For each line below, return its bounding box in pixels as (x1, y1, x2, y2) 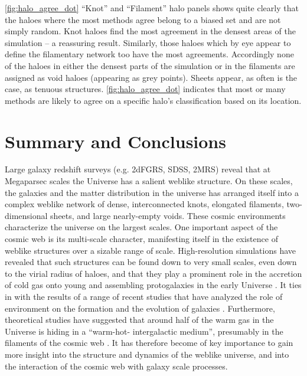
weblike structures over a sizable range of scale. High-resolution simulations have (5, 244, 296, 256)
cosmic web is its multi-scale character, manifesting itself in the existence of (5, 233, 278, 245)
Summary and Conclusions (5, 129, 226, 153)
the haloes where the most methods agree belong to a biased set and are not (5, 13, 281, 25)
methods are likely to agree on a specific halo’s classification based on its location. (5, 94, 302, 106)
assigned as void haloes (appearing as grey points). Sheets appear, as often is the (5, 71, 298, 83)
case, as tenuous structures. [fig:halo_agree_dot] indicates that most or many (5, 83, 286, 95)
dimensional (5, 209, 48, 221)
